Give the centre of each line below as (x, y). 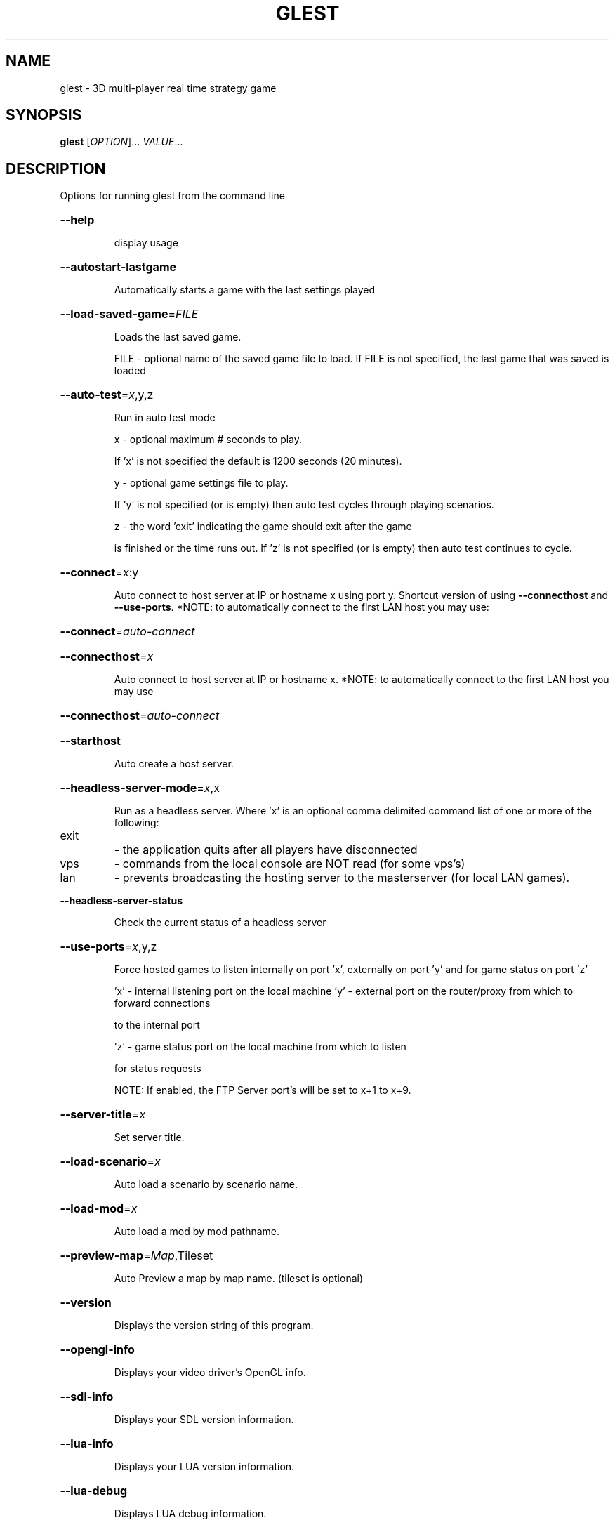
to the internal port (157, 1025)
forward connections (162, 1003)
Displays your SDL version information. (204, 1420)
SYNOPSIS (44, 115)
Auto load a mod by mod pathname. (197, 1232)
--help (77, 220)
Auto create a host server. (174, 764)
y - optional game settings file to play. (201, 483)
